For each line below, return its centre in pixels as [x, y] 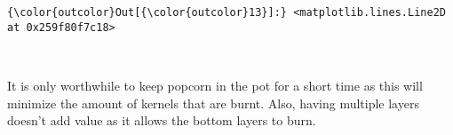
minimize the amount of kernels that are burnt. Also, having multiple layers [213, 103]
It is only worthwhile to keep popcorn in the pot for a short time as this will [215, 85]
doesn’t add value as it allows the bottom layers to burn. [162, 120]
